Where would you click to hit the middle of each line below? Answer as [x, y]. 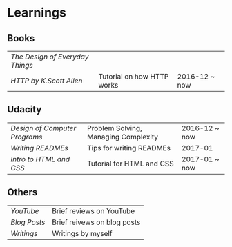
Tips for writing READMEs [129, 148]
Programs [27, 137]
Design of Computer [43, 128]
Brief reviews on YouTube [93, 210]
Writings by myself [82, 233]
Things [22, 65]
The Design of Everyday [50, 57]
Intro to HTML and [40, 159]
